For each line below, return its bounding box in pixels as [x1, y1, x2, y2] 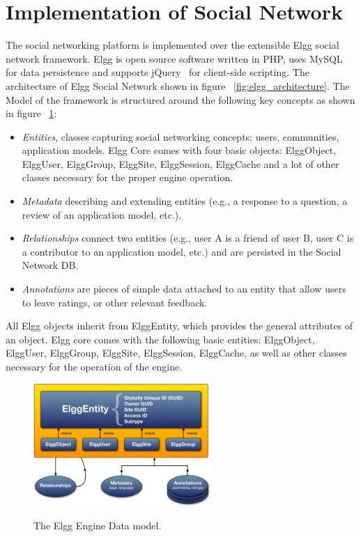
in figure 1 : [6, 106, 57, 120]
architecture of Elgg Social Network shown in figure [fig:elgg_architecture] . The [6, 78, 350, 93]
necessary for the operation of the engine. [6, 359, 183, 373]
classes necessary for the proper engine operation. [22, 170, 233, 185]
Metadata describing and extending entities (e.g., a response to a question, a [22, 194, 348, 208]
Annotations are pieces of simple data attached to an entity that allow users [22, 281, 346, 296]
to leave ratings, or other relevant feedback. [22, 295, 208, 309]
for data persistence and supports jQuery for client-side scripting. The [6, 65, 309, 79]
